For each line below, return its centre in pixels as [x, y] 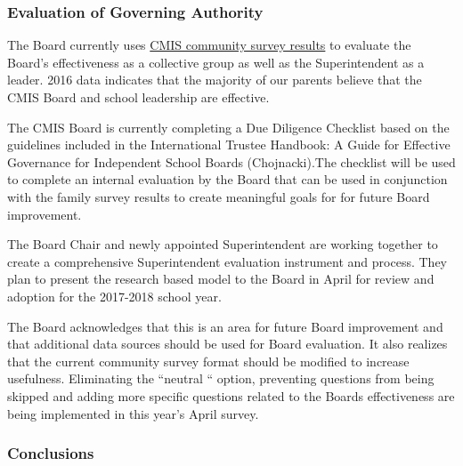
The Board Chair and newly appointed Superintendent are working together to [223, 244]
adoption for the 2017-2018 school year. [114, 296]
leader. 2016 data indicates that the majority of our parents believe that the [215, 80]
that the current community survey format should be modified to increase [208, 361]
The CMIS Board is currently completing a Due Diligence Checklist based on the [228, 127]
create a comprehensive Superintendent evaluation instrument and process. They [227, 261]
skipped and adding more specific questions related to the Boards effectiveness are [231, 395]
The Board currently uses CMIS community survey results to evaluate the [209, 45]
